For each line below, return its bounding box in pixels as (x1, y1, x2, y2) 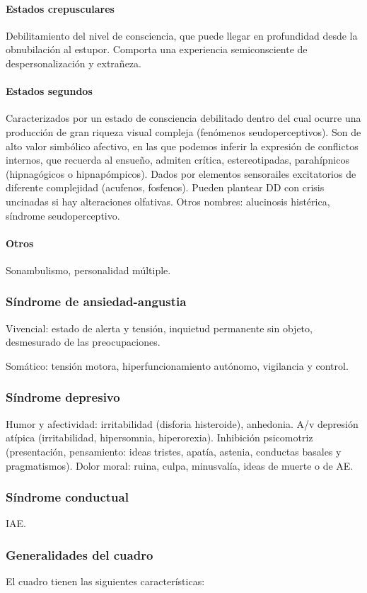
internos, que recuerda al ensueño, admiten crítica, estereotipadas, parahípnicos (6, 152, 349, 167)
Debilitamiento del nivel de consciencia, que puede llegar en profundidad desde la (6, 28, 358, 43)
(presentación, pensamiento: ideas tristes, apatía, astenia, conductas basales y (6, 444, 342, 458)
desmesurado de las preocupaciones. (6, 334, 161, 349)
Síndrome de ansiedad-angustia (6, 293, 187, 310)
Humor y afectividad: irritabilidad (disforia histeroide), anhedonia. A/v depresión (6, 416, 359, 431)
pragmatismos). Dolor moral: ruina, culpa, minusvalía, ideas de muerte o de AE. (6, 458, 354, 473)
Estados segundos (6, 84, 93, 98)
